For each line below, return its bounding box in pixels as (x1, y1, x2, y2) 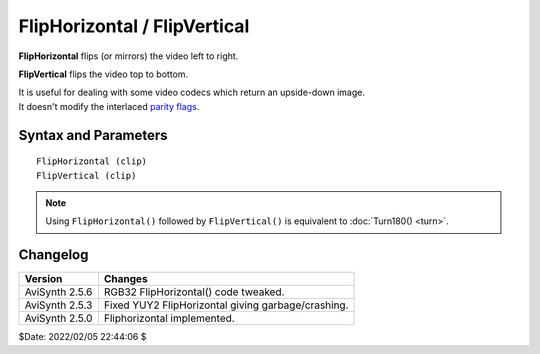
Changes (103, 272, 149, 286)
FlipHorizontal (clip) (36, 156, 148, 167)
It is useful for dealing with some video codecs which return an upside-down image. (18, 86, 365, 99)
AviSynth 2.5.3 (24, 298, 93, 312)
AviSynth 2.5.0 (24, 311, 93, 325)
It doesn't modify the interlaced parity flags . (18, 100, 200, 112)
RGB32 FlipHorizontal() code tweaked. (103, 285, 285, 299)
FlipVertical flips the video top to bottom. (18, 68, 189, 80)
